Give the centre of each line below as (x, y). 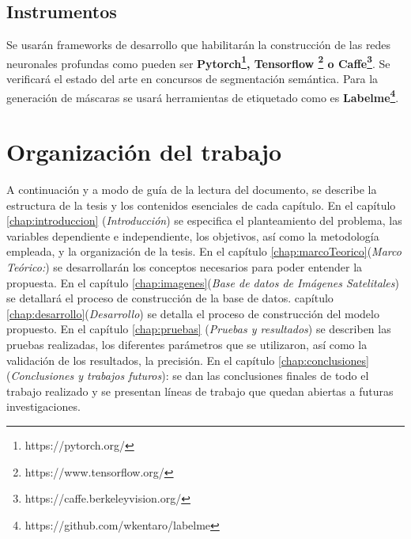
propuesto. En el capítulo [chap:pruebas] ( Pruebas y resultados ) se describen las (199, 329)
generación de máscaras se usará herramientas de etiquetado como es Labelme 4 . (203, 96)
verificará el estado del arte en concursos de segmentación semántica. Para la (192, 79)
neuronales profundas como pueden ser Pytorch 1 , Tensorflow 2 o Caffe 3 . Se (198, 62)
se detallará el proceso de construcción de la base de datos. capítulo (170, 298)
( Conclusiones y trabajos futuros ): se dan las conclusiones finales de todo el (188, 376)
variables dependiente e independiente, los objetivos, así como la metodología (193, 235)
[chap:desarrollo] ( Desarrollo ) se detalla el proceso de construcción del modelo (193, 313)
